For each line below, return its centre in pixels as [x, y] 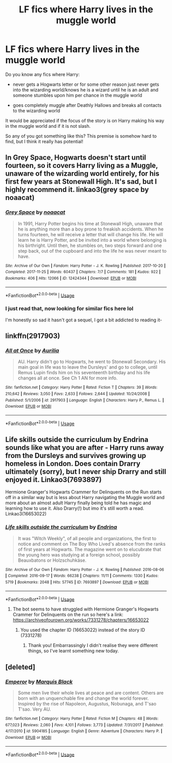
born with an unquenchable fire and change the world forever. [83, 698]
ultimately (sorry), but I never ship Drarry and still [86, 472]
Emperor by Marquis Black [39, 681]
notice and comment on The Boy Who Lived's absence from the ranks [92, 544]
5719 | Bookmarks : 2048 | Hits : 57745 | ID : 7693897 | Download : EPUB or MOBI [77, 582]
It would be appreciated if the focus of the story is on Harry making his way [85, 120]
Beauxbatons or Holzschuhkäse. [52, 560]
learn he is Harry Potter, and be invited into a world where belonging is [92, 240]
